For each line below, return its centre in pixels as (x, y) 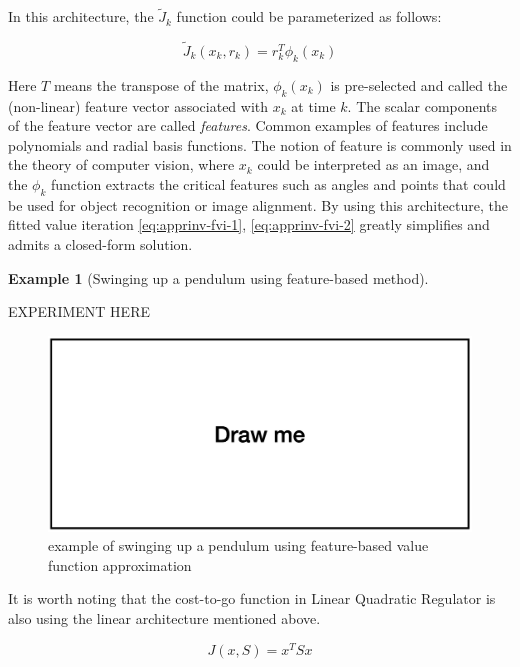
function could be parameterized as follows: (309, 16)
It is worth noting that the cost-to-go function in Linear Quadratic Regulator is (252, 598)
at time (313, 105)
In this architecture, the (81, 16)
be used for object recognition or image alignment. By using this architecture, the (258, 204)
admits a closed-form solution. (100, 243)
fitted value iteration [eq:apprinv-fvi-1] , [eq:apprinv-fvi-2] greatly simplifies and (249, 224)
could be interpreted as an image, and (373, 164)
